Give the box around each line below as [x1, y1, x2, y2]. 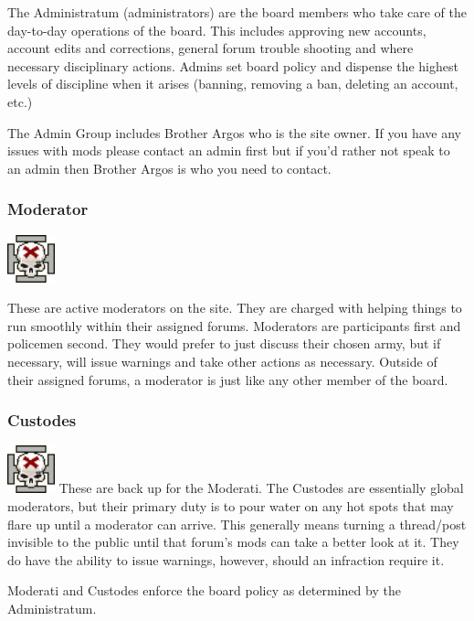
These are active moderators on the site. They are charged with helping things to [7, 298, 462, 317]
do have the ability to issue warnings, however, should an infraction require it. [7, 550, 445, 569]
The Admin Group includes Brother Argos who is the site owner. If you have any [7, 123, 461, 142]
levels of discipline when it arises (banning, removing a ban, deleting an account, [7, 74, 458, 93]
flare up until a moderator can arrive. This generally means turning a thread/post [7, 514, 467, 533]
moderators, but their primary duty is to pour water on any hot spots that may [7, 496, 454, 515]
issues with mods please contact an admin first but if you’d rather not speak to [7, 141, 450, 160]
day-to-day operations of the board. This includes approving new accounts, [7, 20, 427, 39]
